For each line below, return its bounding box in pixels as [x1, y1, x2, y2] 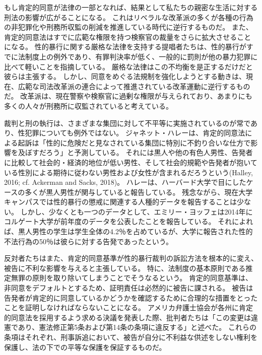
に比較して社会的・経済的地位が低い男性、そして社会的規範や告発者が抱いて [4, 157, 257, 167]
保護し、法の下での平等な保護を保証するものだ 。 [4, 341, 166, 352]
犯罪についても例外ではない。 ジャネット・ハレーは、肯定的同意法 [25, 127, 245, 138]
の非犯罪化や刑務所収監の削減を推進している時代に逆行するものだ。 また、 [4, 22, 253, 32]
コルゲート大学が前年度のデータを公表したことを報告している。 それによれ [4, 216, 253, 227]
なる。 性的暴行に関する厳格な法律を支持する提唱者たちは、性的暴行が [11, 41, 246, 52]
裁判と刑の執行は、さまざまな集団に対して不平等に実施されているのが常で [4, 117, 251, 128]
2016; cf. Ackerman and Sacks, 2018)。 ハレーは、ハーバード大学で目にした [4, 177, 246, 187]
